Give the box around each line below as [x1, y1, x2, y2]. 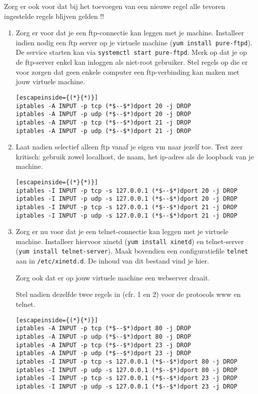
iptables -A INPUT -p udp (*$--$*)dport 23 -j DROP [15, 350, 191, 357]
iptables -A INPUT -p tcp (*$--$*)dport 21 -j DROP [15, 119, 191, 126]
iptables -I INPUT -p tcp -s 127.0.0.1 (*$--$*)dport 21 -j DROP [15, 203, 238, 211]
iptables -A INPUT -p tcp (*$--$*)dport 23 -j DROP [15, 341, 191, 349]
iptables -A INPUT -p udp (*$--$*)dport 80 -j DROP [15, 333, 191, 340]
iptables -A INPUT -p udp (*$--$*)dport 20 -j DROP [15, 111, 191, 118]
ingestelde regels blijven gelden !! [4, 10, 104, 21]
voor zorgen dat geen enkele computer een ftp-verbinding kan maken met [15, 66, 240, 77]
